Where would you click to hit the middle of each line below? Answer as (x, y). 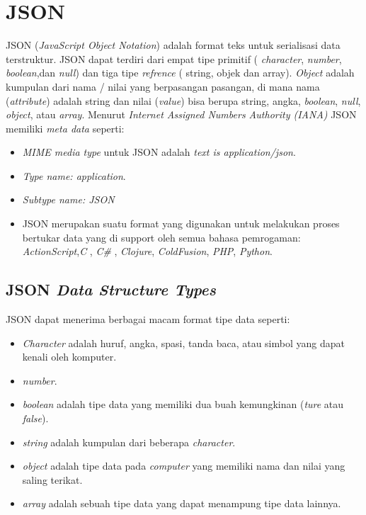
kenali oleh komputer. (69, 357)
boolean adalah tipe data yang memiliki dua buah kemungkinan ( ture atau (183, 404)
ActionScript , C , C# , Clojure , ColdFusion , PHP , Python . (147, 251)
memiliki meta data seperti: (65, 128)
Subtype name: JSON (68, 199)
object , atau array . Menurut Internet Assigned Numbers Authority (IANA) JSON (181, 114)
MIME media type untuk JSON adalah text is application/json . (159, 152)
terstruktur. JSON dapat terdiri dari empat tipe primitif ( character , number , (174, 58)
